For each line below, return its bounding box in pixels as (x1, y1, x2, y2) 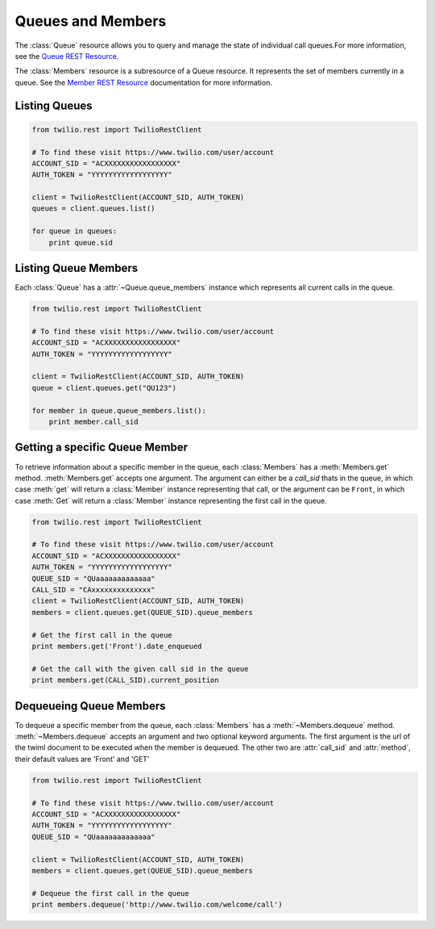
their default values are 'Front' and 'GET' (14, 754, 150, 764)
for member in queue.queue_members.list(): (31, 406, 207, 415)
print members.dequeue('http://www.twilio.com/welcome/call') (31, 900, 283, 910)
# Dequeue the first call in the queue (31, 889, 189, 898)
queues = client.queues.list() (31, 204, 156, 213)
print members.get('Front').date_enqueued (31, 642, 202, 651)
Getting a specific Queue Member (14, 441, 188, 454)
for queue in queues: (31, 227, 118, 236)
